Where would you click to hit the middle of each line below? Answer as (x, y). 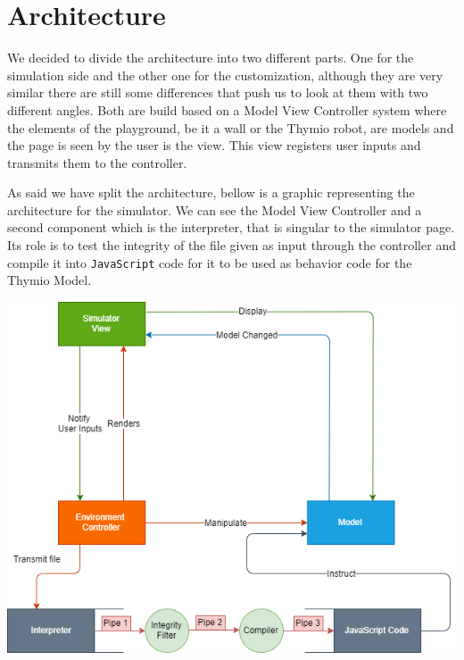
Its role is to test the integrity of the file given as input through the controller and (232, 245)
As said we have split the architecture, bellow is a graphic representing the (211, 192)
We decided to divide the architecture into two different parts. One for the (211, 58)
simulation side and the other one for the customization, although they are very (225, 75)
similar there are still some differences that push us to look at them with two (218, 92)
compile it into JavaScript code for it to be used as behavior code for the (210, 262)
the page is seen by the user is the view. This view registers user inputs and (214, 145)
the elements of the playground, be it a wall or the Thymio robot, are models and (231, 127)
